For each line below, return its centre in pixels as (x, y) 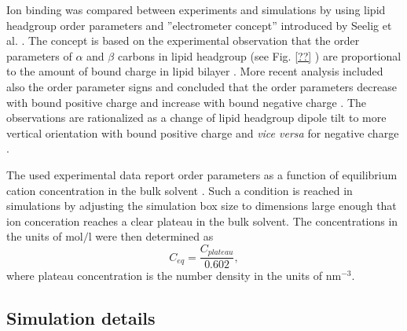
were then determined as (154, 236)
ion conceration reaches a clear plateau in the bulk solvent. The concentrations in (202, 221)
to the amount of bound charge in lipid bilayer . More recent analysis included (195, 71)
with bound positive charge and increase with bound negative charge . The (187, 102)
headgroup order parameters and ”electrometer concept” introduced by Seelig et (199, 25)
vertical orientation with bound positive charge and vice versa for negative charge (203, 132)
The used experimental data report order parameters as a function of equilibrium (202, 174)
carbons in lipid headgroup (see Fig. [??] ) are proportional (259, 55)
